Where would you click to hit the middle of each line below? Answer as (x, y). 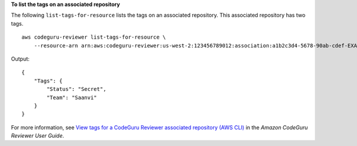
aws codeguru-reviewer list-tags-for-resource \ (94, 37)
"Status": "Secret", (76, 89)
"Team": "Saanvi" (72, 97)
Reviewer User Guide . (38, 136)
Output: (20, 59)
